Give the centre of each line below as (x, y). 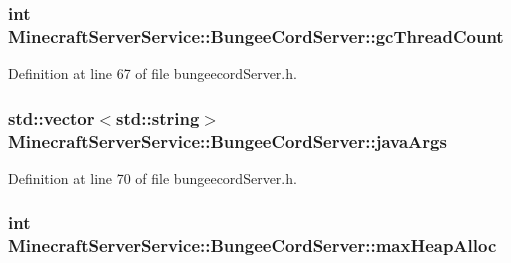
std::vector (51, 117)
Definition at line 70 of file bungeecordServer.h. (152, 177)
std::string (158, 117)
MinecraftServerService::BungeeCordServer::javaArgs (227, 140)
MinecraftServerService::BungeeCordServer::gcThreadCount (256, 35)
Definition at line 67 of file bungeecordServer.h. (152, 73)
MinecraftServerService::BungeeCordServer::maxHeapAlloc (252, 245)
